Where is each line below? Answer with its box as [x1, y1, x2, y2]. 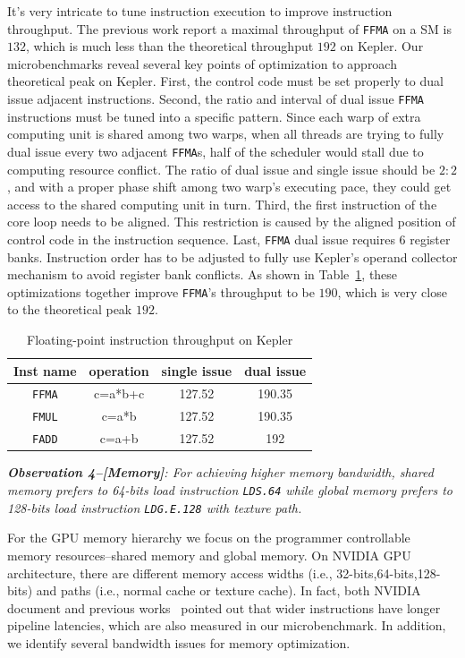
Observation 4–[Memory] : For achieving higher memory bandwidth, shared [7, 463, 434, 482]
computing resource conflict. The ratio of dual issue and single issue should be [7, 159, 435, 178]
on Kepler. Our [340, 37, 424, 56]
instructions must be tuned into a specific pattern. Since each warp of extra [7, 107, 421, 125]
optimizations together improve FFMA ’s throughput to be [7, 282, 315, 301]
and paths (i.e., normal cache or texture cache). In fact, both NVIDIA [36, 581, 421, 600]
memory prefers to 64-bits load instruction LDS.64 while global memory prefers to [7, 481, 452, 499]
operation [89, 361, 149, 380]
